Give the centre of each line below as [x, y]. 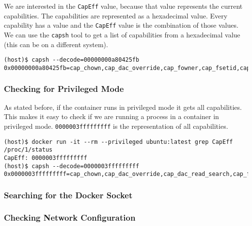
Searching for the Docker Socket [68, 195]
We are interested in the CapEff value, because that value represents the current [123, 6]
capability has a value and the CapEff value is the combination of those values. [121, 25]
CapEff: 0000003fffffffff [46, 158]
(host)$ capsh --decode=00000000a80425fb [72, 60]
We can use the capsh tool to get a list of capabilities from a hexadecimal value [122, 34]
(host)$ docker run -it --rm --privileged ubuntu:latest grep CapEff [118, 142]
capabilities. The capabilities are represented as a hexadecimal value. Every [116, 15]
